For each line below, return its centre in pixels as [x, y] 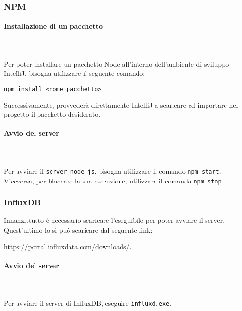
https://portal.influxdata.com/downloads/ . [68, 246]
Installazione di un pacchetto [53, 26]
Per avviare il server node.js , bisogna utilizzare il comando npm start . [112, 171]
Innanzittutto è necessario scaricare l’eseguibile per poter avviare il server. [114, 220]
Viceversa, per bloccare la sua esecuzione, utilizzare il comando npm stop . [114, 180]
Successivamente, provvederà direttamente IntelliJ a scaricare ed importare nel [121, 104]
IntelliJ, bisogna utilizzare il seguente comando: [75, 73]
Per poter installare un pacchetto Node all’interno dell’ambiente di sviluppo [117, 64]
